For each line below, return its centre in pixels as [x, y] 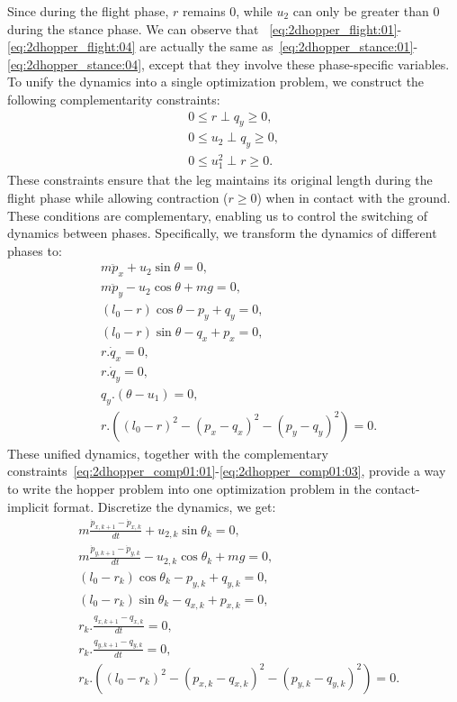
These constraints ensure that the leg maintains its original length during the [220, 180]
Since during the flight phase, [88, 11]
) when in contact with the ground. [354, 198]
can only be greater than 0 [366, 11]
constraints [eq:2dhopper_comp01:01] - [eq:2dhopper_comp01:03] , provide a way [227, 471]
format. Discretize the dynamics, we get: [165, 506]
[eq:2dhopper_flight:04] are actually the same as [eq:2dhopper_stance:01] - [213, 46]
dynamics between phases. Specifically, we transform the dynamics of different [222, 233]
